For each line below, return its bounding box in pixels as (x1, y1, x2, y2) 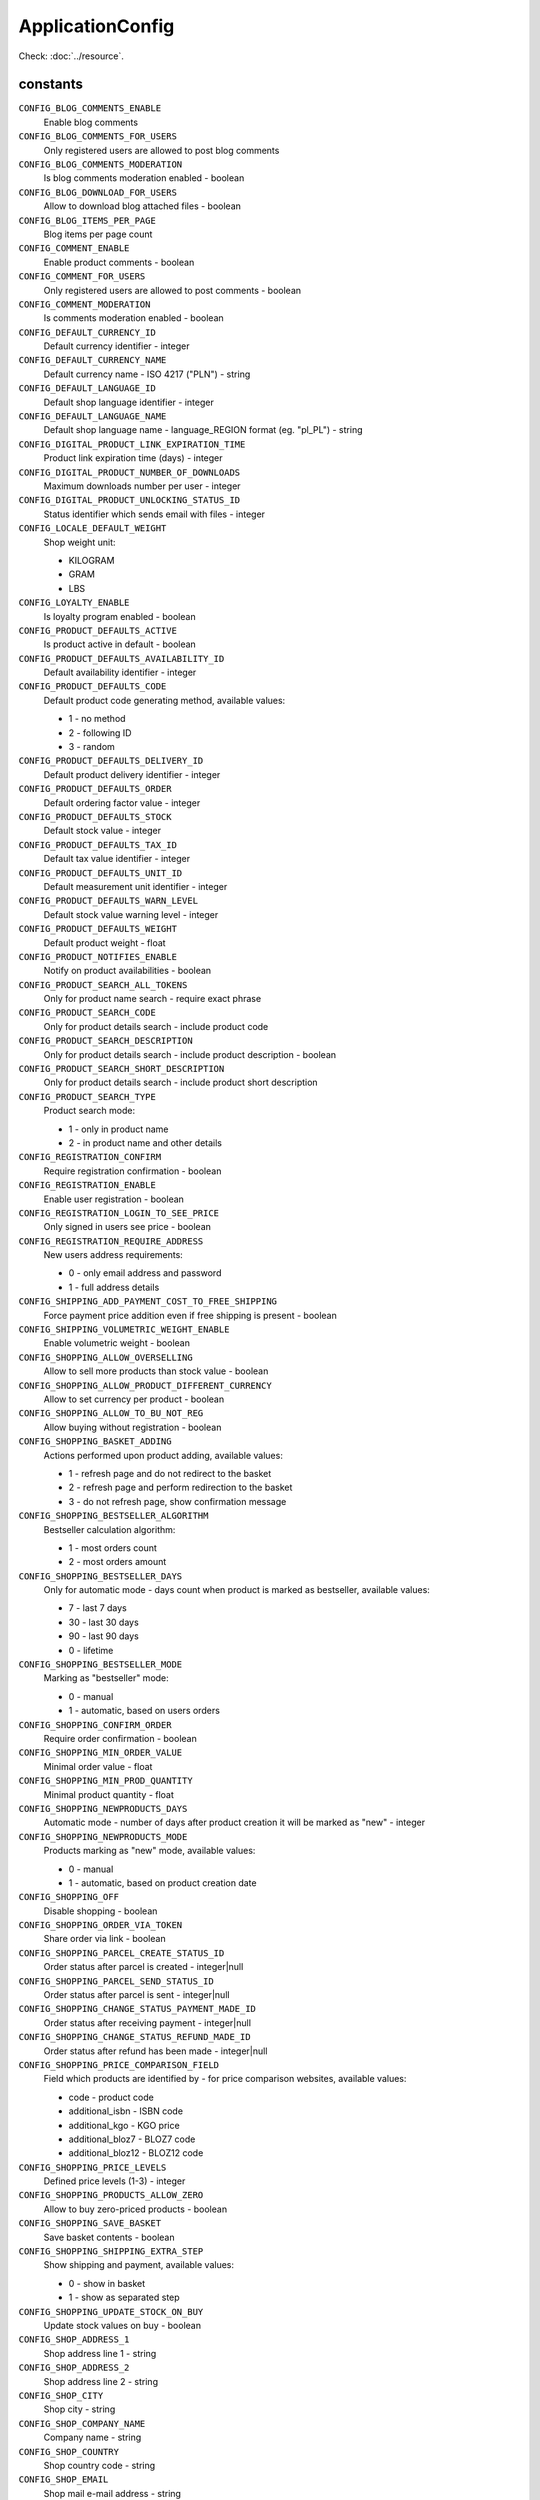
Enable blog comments (43, 116, 139, 128)
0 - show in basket (68, 2277, 146, 2289)
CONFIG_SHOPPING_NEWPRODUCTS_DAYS (18, 1803, 188, 1814)
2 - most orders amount (68, 1556, 167, 1568)
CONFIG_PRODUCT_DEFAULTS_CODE (18, 681, 167, 692)
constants (18, 76, 84, 93)
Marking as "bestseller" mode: (43, 1672, 169, 1684)
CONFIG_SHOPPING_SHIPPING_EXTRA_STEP (18, 2246, 204, 2257)
